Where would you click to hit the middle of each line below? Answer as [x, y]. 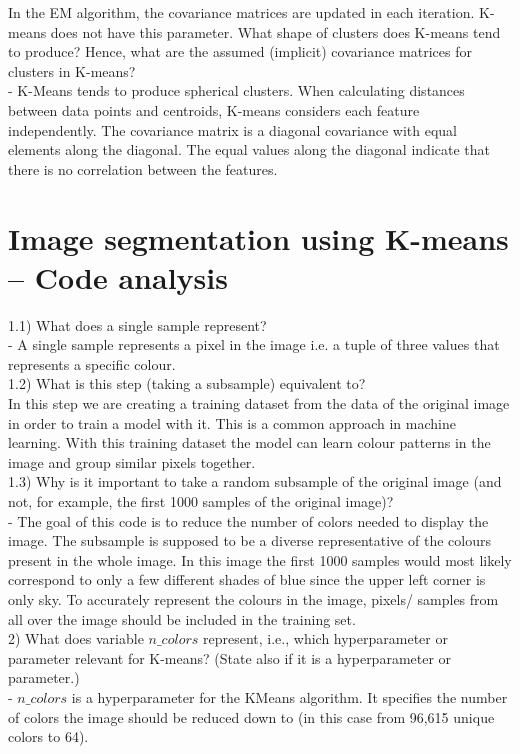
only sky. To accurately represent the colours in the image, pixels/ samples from [253, 598]
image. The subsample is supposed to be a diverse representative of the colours [249, 540]
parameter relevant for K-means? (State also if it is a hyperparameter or [230, 657]
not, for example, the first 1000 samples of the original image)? [201, 501]
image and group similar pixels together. [132, 461]
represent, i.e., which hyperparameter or [325, 638]
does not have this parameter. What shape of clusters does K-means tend [275, 31]
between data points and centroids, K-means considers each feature [214, 109]
